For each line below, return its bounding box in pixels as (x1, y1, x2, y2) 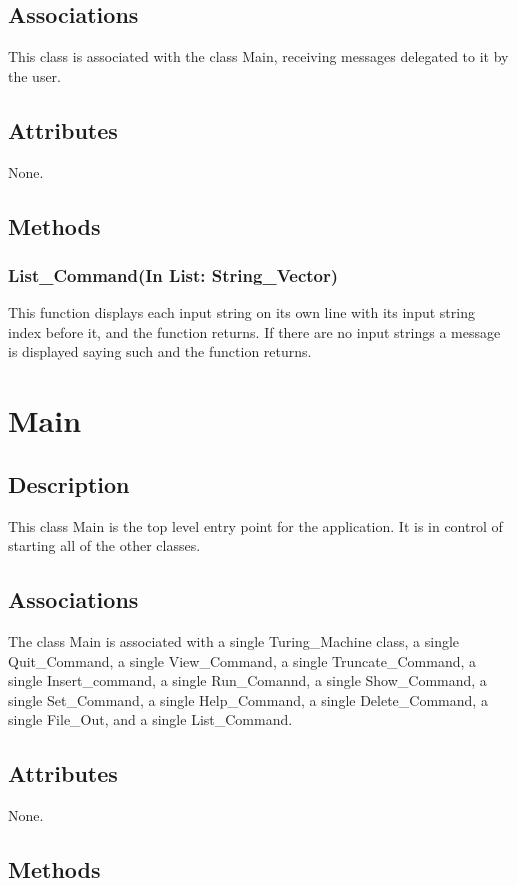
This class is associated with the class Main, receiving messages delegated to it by (8, 46, 509, 67)
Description (8, 468, 130, 499)
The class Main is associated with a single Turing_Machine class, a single (8, 630, 460, 651)
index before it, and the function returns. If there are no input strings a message (8, 321, 501, 342)
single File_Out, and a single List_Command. (8, 709, 293, 730)
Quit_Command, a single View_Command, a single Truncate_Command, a (8, 650, 477, 671)
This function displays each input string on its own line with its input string (8, 302, 475, 323)
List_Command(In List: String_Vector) (8, 262, 339, 287)
